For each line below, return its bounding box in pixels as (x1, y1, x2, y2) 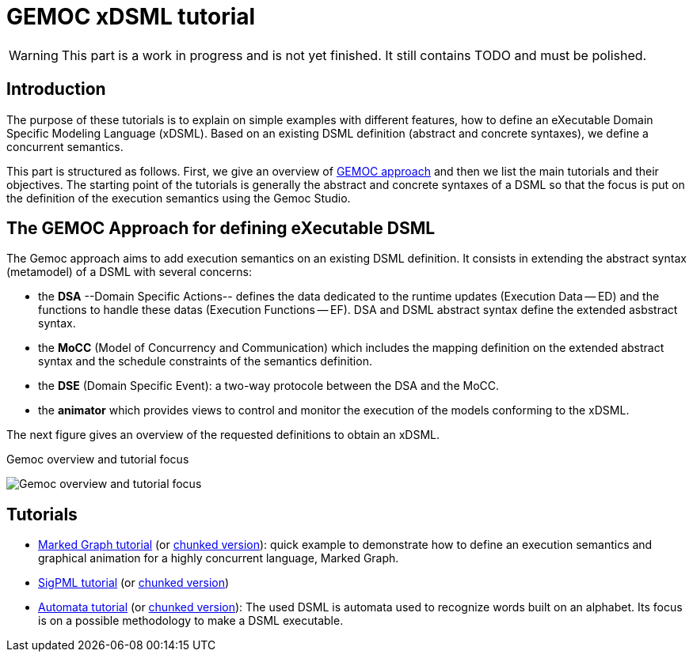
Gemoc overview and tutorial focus (6, 452, 189, 467)
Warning (9, 47, 59, 63)
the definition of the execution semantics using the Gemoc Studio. (6, 191, 351, 205)
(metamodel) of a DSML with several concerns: (6, 265, 252, 279)
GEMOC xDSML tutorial (6, 3, 256, 30)
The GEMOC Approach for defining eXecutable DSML (6, 218, 436, 239)
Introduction (6, 79, 106, 100)
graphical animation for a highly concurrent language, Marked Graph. (38, 551, 399, 565)
